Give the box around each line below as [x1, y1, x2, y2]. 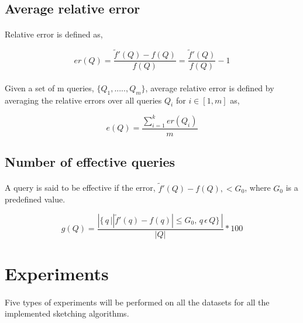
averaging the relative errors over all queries [5, 94, 162, 106]
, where [245, 181, 271, 194]
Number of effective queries [5, 153, 175, 171]
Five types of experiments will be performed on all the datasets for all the [5, 295, 270, 308]
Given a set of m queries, [5, 81, 94, 94]
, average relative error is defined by [145, 81, 274, 94]
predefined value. [5, 193, 66, 205]
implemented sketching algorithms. [5, 307, 129, 319]
